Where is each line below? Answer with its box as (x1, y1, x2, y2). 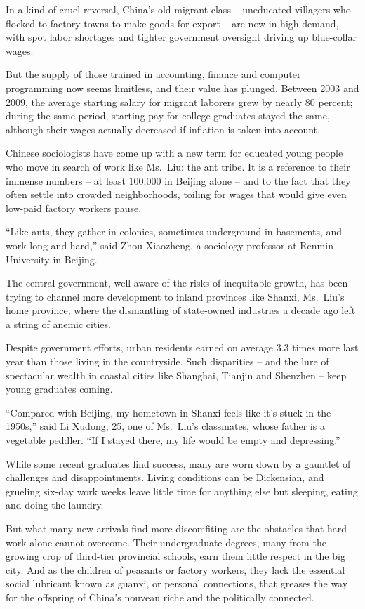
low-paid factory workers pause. (6, 200, 142, 215)
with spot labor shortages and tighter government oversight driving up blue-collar (6, 30, 357, 44)
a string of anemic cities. (6, 316, 111, 331)
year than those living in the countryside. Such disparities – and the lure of (6, 354, 329, 369)
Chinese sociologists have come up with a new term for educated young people (6, 145, 343, 160)
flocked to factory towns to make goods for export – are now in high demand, (6, 15, 339, 30)
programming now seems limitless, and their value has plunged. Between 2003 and (6, 80, 359, 95)
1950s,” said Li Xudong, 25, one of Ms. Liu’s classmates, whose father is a (6, 419, 325, 433)
